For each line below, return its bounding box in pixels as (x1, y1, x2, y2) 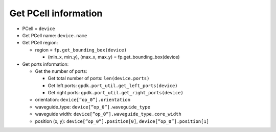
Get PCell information (9, 8, 103, 19)
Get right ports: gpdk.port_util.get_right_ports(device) (48, 90, 183, 96)
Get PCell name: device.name (22, 32, 87, 38)
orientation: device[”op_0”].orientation (35, 97, 130, 103)
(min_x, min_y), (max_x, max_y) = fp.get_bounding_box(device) (48, 54, 180, 60)
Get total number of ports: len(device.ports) (48, 75, 150, 82)
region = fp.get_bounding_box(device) (35, 46, 127, 53)
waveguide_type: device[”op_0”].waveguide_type (35, 103, 151, 110)
